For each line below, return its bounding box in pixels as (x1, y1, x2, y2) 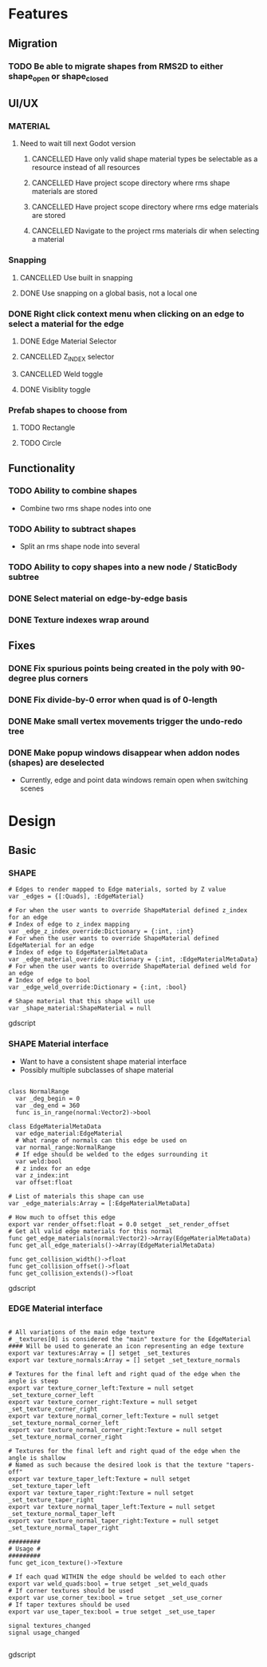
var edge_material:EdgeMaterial (15, 1129, 124, 1137)
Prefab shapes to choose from (8, 404, 128, 415)
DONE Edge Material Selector (19, 336, 117, 346)
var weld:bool (15, 1157, 62, 1165)
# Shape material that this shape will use (8, 998, 155, 1006)
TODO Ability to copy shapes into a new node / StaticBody (8, 562, 238, 573)
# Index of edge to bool (8, 976, 91, 985)
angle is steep (8, 1377, 59, 1385)
